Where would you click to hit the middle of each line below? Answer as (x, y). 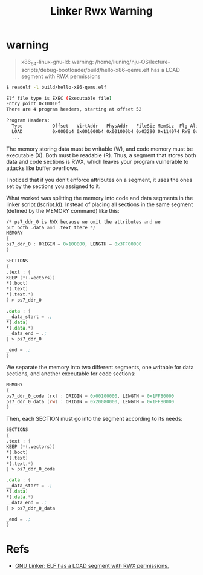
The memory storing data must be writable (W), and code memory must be (100, 149)
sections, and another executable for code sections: (71, 374)
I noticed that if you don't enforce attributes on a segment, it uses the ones (99, 180)
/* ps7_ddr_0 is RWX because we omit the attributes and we (84, 222)
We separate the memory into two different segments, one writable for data (100, 367)
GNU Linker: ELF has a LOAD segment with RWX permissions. (92, 566)
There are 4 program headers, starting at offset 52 (74, 109)
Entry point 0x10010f (34, 104)
